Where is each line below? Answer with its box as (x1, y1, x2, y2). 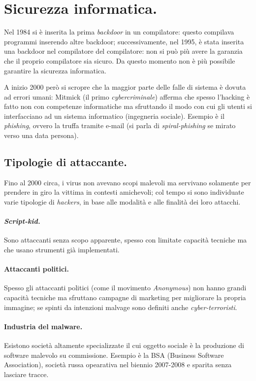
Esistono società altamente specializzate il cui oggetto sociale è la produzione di (4, 340, 244, 350)
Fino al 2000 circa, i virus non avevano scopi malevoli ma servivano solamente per (4, 177, 251, 187)
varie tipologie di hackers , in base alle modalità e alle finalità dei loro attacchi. (4, 197, 241, 207)
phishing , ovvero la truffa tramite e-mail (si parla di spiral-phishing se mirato (4, 120, 236, 131)
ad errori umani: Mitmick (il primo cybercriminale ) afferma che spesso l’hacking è (4, 91, 250, 102)
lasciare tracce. (4, 369, 49, 379)
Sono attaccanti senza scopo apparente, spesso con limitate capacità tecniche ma (4, 235, 247, 245)
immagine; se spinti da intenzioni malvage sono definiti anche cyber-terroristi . (4, 302, 237, 312)
